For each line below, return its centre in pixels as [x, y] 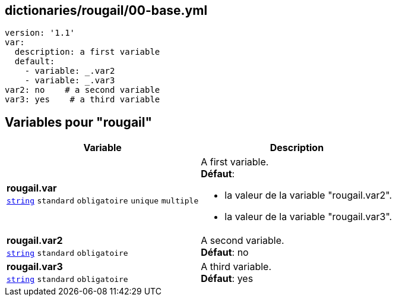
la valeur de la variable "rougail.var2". [308, 195]
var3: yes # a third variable [83, 100]
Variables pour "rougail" [79, 122]
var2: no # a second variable [83, 90]
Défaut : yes [227, 279]
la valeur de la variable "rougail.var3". [308, 217]
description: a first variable [87, 52]
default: [35, 62]
